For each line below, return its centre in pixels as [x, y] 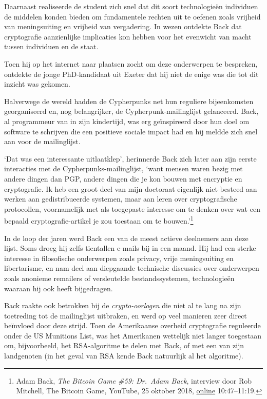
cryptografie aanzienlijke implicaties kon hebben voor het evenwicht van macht [128, 36]
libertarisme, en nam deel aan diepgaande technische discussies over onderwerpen [132, 268]
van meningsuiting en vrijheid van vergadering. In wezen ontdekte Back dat [123, 26]
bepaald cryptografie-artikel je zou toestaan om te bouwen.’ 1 [99, 220]
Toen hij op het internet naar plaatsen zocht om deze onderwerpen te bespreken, [131, 63]
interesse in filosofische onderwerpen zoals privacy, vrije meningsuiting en [119, 258]
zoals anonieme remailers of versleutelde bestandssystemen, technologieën [119, 278]
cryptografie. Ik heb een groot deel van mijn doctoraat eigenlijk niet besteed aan [131, 188]
